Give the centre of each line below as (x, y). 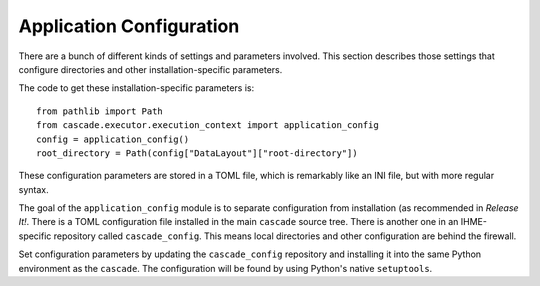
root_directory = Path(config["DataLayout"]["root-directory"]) (197, 153)
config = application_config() (113, 139)
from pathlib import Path (100, 111)
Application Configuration (129, 26)
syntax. (33, 189)
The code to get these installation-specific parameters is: (136, 88)
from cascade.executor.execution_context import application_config (207, 125)
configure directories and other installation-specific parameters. (150, 69)
